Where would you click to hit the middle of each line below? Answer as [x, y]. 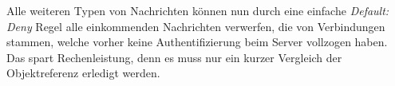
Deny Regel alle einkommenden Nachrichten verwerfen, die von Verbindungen [196, 26]
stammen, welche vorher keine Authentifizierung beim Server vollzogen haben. [197, 42]
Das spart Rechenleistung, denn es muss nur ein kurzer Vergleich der [174, 57]
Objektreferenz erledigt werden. [83, 73]
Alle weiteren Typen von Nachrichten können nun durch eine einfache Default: [198, 10]
